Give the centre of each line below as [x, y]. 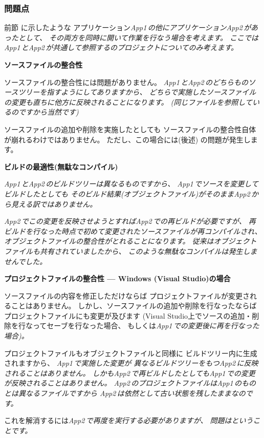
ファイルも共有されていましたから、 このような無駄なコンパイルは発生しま [131, 251]
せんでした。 [26, 261]
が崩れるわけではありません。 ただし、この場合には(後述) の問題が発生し [127, 139]
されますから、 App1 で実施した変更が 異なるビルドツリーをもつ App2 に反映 [131, 363]
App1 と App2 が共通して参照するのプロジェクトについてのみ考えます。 [121, 47]
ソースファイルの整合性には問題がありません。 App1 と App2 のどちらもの [126, 82]
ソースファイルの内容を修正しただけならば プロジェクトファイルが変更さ [127, 295]
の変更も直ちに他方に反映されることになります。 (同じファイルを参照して [128, 102]
